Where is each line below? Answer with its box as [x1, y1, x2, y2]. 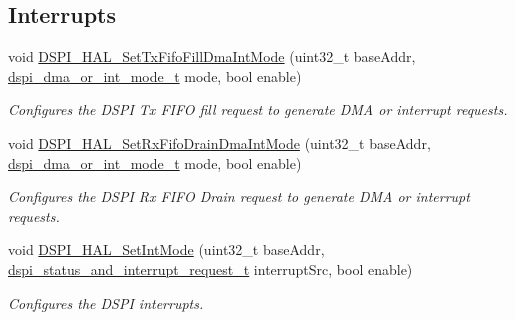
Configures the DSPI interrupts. [8, 292, 204, 313]
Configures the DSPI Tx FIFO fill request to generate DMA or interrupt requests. [8, 99, 508, 120]
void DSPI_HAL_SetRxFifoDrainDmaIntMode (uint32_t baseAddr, [8, 132, 431, 153]
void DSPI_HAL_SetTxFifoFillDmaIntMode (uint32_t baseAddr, [8, 46, 416, 67]
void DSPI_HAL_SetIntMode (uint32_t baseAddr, [8, 239, 325, 260]
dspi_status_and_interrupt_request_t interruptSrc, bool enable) [8, 258, 413, 279]
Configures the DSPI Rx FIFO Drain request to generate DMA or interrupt [8, 186, 470, 207]
